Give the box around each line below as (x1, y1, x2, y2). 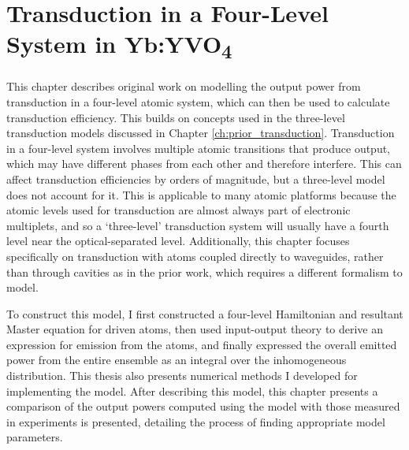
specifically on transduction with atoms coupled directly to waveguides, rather (6, 247, 384, 264)
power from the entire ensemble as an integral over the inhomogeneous (6, 351, 347, 368)
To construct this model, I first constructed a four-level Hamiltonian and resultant (6, 305, 403, 322)
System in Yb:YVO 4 (6, 28, 232, 64)
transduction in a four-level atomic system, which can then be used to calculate (6, 93, 390, 110)
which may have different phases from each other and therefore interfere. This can (6, 155, 402, 172)
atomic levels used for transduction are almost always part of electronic (6, 202, 351, 218)
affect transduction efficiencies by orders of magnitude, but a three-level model (6, 170, 385, 187)
